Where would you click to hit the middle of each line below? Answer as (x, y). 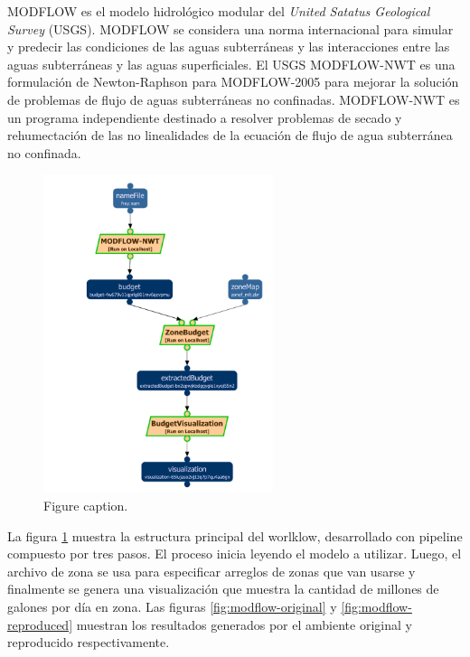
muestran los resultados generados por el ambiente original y (244, 624)
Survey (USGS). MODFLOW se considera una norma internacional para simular (230, 28)
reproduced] (40, 624)
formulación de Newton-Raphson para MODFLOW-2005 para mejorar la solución (233, 82)
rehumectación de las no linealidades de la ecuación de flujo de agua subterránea (230, 135)
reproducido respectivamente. (89, 642)
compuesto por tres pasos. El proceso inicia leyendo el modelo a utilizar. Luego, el (235, 554)
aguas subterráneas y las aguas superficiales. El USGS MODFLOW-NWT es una (231, 64)
